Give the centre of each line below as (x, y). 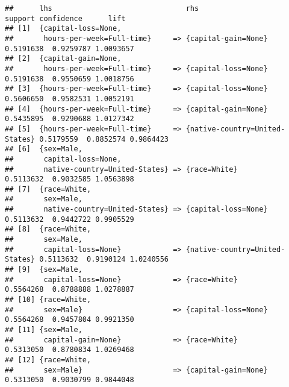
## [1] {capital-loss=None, (63, 29)
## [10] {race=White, (48, 300)
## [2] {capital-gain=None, (63, 59)
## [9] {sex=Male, (44, 270)
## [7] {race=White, (48, 189)
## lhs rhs (102, 8)
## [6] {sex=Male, (44, 149)
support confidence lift (65, 18)
